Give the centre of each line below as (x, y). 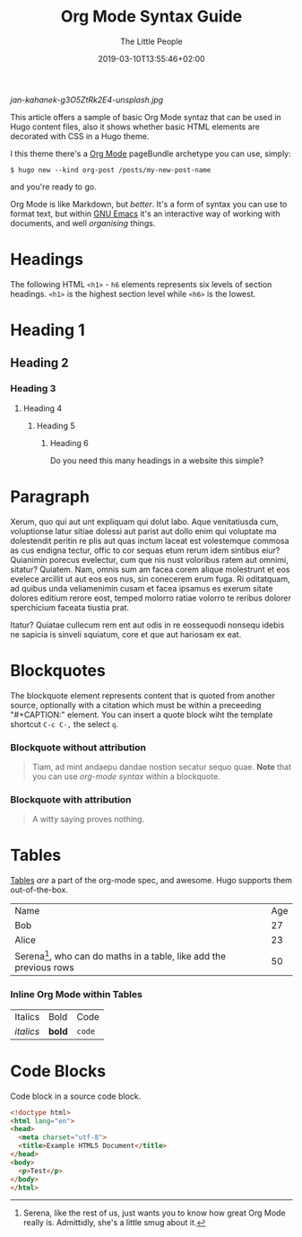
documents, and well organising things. (83, 223)
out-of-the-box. (39, 890)
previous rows (44, 968)
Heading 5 (56, 425)
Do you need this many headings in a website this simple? (156, 461)
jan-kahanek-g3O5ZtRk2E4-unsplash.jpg (87, 100)
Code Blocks (58, 1071)
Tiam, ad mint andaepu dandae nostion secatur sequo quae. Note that (162, 767)
